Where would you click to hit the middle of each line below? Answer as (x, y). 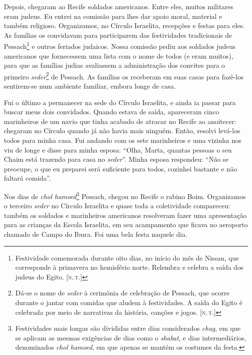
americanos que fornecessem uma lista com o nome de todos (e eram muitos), (119, 55)
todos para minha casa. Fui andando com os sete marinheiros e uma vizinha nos (123, 140)
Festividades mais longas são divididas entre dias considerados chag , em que (128, 328)
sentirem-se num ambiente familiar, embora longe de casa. (90, 86)
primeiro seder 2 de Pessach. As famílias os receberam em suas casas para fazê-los (124, 76)
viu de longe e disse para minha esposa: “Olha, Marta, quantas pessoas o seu (118, 149)
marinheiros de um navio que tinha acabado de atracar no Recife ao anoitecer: (120, 121)
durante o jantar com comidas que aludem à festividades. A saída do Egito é (129, 302)
